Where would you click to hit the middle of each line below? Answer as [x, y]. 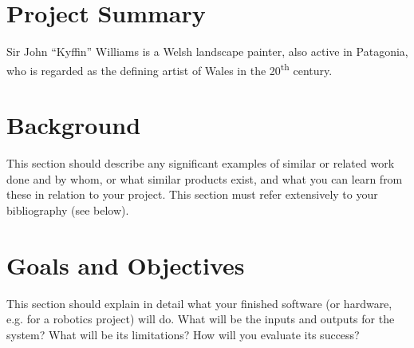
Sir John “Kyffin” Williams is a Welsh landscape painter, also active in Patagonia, [207, 51]
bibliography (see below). [68, 210]
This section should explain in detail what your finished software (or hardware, [199, 303]
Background [74, 125]
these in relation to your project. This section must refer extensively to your [192, 194]
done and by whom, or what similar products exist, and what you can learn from [205, 178]
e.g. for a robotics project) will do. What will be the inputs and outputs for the [201, 319]
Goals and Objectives [126, 265]
